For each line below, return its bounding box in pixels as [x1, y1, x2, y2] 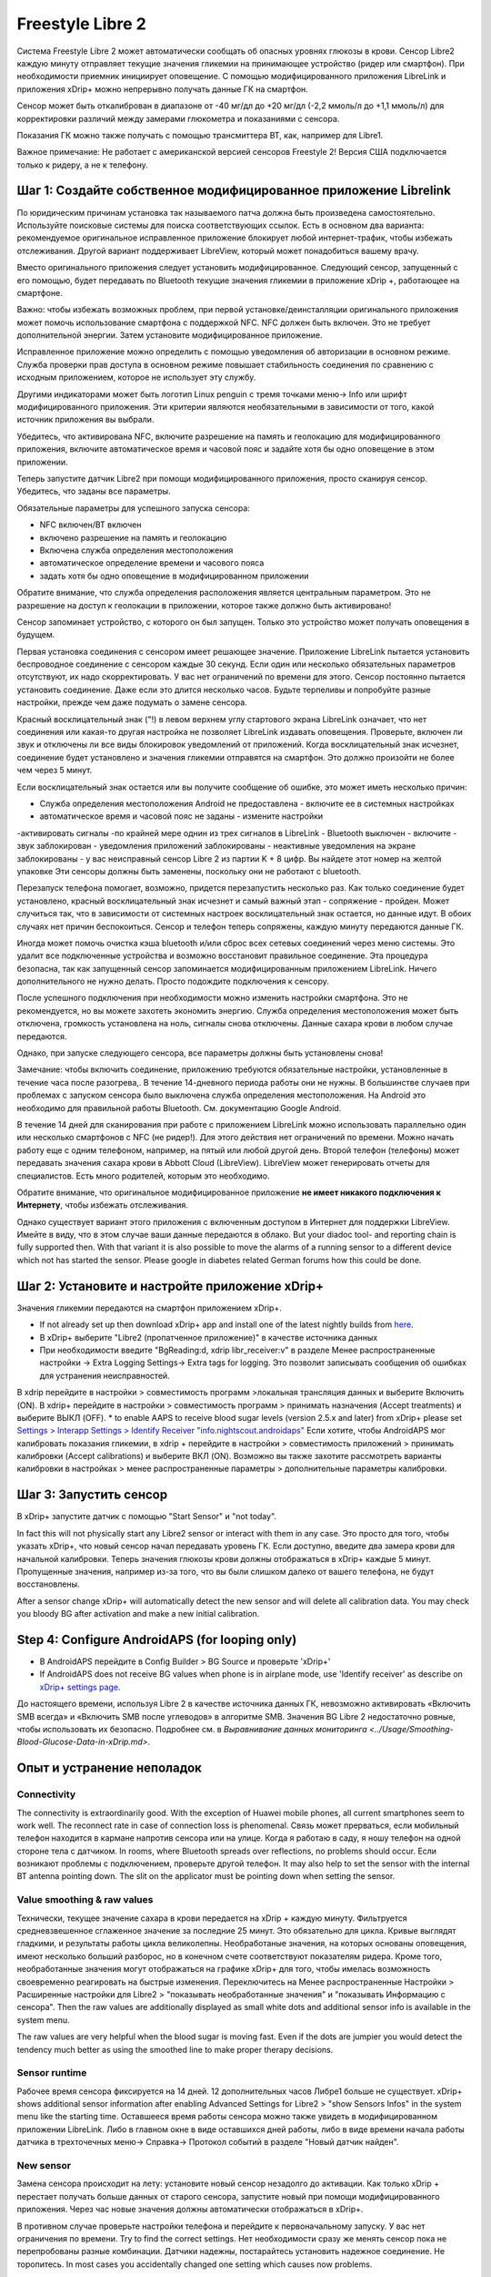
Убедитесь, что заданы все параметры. [16, 485, 172, 496]
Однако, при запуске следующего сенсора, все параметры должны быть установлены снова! [16, 1047, 384, 1058]
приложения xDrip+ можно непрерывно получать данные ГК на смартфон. [16, 83, 308, 95]
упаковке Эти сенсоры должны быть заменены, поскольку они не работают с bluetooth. [16, 865, 362, 876]
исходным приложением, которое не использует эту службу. [16, 372, 256, 383]
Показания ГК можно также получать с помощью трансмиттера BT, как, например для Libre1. [16, 129, 384, 140]
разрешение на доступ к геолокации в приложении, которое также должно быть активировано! [16, 599, 392, 610]
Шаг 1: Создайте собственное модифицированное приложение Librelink [16, 183, 452, 199]
